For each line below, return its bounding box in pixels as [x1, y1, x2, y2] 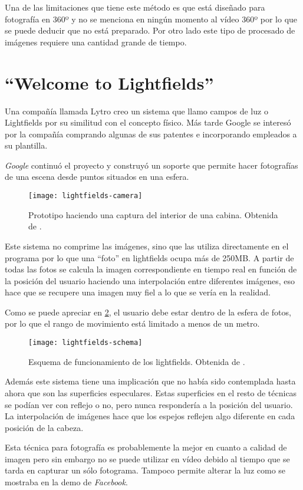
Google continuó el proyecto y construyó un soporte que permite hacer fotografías [5, 159, 298, 171]
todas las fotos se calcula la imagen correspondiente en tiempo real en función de [5, 263, 297, 275]
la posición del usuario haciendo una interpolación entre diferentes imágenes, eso [5, 274, 295, 287]
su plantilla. [5, 139, 48, 152]
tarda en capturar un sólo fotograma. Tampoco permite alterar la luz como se [5, 464, 286, 476]
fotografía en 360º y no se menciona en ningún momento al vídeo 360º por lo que [5, 12, 298, 25]
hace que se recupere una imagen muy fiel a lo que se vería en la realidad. [5, 286, 271, 298]
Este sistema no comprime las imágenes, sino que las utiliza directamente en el [5, 239, 289, 252]
